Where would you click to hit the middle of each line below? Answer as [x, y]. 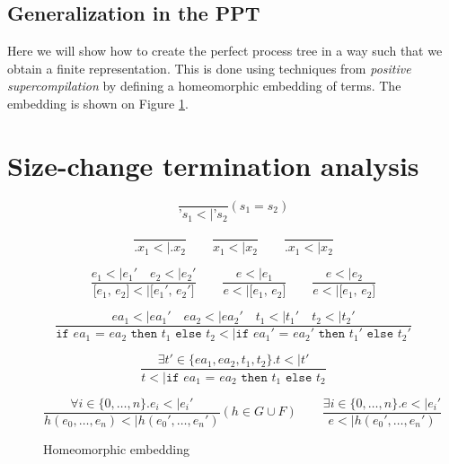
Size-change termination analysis [213, 165]
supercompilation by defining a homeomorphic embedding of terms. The [204, 86]
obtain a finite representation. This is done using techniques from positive [209, 68]
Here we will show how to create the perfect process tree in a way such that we [225, 51]
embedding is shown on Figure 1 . [98, 103]
